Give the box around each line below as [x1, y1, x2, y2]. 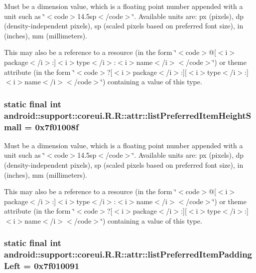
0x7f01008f [35, 120, 79, 133]
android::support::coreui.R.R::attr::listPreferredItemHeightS [4, 109, 252, 121]
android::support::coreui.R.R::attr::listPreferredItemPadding [4, 248, 252, 261]
